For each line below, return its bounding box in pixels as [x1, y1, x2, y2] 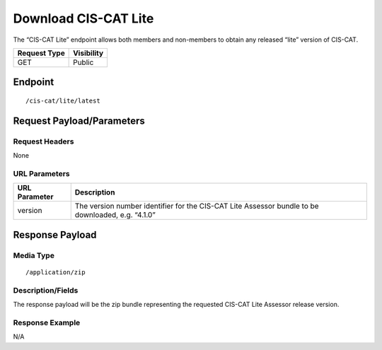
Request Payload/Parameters [13, 115, 145, 127]
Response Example [13, 317, 81, 327]
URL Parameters [13, 168, 70, 178]
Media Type [13, 250, 54, 260]
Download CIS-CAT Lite [13, 11, 154, 26]
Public [73, 57, 94, 67]
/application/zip [25, 268, 86, 276]
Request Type [17, 48, 65, 58]
